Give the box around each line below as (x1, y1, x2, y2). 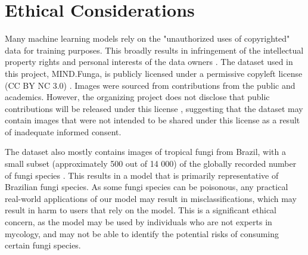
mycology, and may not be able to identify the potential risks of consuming (5, 227, 279, 240)
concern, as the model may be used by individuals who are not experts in (5, 216, 272, 228)
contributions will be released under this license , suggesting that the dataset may (5, 102, 303, 114)
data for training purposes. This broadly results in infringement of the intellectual (5, 43, 304, 56)
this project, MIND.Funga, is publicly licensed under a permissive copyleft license (5, 67, 303, 79)
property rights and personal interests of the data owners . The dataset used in (5, 55, 293, 68)
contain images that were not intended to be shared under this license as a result (5, 114, 300, 126)
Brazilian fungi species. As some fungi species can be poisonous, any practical (5, 181, 288, 193)
